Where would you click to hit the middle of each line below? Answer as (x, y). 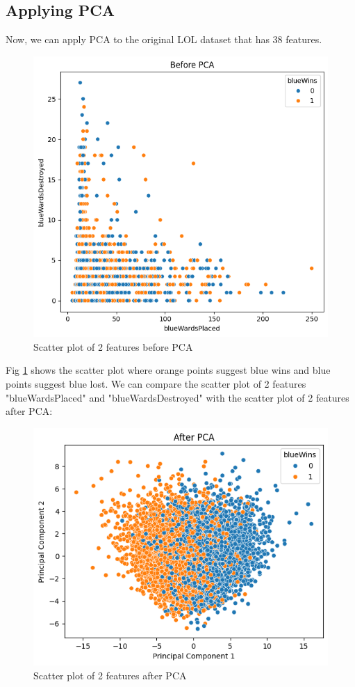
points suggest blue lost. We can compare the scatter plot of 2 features (156, 384)
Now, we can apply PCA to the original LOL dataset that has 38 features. (164, 39)
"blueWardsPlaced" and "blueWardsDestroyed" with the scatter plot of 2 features (177, 397)
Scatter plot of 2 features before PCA (113, 346)
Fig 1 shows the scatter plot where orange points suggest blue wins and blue (168, 370)
